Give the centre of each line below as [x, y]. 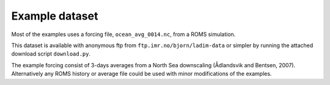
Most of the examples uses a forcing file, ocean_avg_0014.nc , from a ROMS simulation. [123, 34]
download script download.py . [51, 54]
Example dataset [55, 16]
